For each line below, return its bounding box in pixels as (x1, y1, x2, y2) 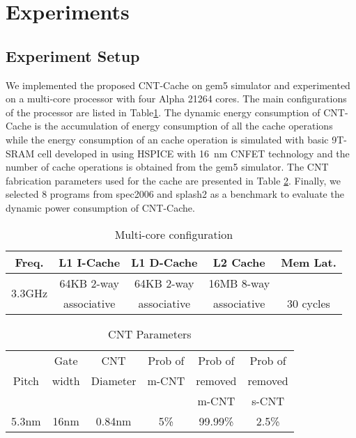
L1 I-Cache (59, 253, 121, 270)
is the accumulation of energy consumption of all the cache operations (34, 118, 333, 133)
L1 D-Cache (131, 253, 198, 270)
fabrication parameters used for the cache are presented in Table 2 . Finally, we (6, 173, 341, 187)
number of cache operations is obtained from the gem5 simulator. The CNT (6, 159, 329, 174)
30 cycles (287, 295, 330, 311)
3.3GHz (11, 285, 48, 302)
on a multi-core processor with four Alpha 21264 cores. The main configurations (6, 91, 347, 106)
